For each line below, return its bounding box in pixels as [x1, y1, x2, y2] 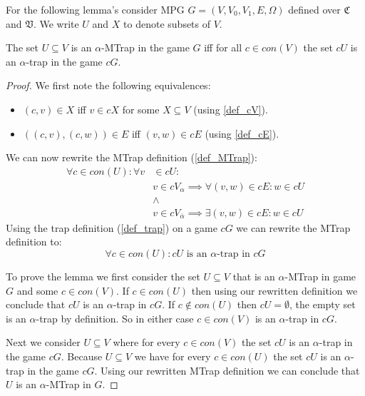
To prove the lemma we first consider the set [6, 269, 200, 284]
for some [122, 101, 160, 116]
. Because [61, 349, 103, 364]
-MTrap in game [284, 269, 356, 284]
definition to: [6, 234, 62, 249]
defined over [288, 2, 341, 16]
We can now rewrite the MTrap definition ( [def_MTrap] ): [6, 150, 257, 165]
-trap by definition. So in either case [36, 310, 194, 325]
